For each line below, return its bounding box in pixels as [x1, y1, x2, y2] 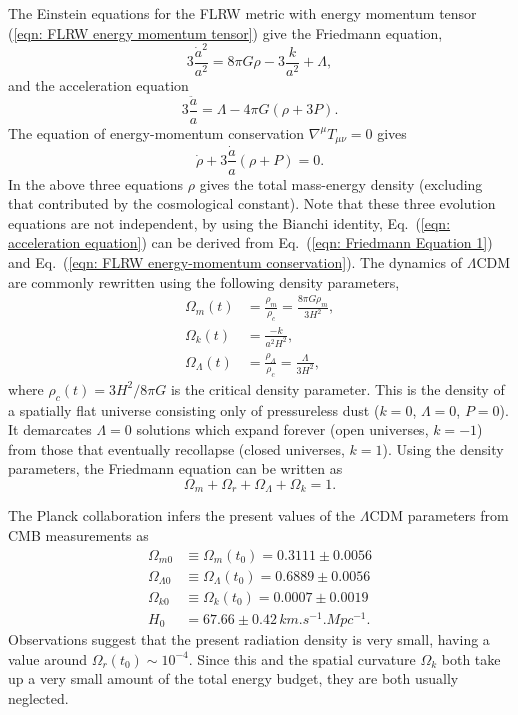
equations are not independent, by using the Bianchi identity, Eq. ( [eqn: [8, 212, 451, 233]
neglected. [8, 687, 69, 708]
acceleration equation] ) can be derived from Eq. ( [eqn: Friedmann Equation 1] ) [8, 232, 493, 253]
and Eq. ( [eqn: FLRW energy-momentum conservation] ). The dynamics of [8, 251, 463, 272]
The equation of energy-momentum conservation [8, 122, 305, 143]
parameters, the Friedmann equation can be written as [8, 458, 343, 479]
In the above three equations [8, 173, 184, 194]
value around [8, 648, 88, 669]
